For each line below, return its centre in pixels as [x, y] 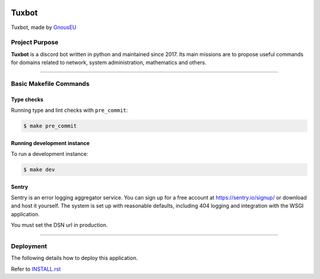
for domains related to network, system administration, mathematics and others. [109, 63]
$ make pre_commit [50, 126]
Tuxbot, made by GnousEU [44, 27]
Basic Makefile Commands [50, 84]
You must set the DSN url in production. [59, 225]
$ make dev [39, 169]
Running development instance [50, 143]
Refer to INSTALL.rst [36, 269]
